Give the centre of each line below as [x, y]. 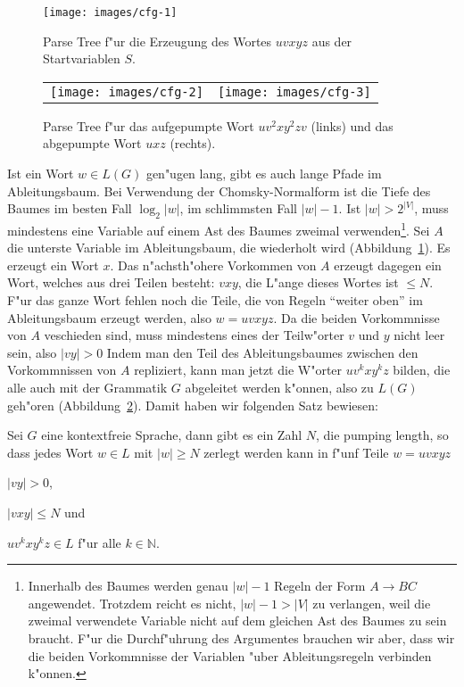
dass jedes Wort [50, 452]
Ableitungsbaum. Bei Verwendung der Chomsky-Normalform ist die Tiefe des [219, 190]
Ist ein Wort [41, 174]
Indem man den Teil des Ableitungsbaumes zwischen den [262, 352]
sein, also [32, 352]
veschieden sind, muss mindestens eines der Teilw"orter [194, 335]
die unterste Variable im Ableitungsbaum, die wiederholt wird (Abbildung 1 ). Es [229, 248]
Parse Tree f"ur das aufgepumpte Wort [149, 125]
